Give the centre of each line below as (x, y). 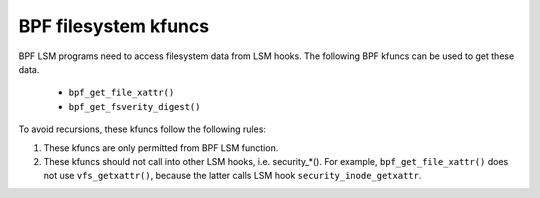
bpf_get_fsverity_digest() (134, 106)
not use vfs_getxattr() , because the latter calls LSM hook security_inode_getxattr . (232, 176)
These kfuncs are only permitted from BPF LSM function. (161, 147)
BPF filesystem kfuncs (114, 26)
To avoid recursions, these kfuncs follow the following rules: (142, 129)
